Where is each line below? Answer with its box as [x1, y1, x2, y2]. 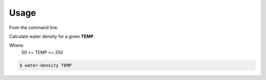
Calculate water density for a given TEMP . [9, 33, 95, 39]
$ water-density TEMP [19, 62, 72, 68]
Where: [9, 42, 24, 49]
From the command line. [9, 25, 59, 30]
